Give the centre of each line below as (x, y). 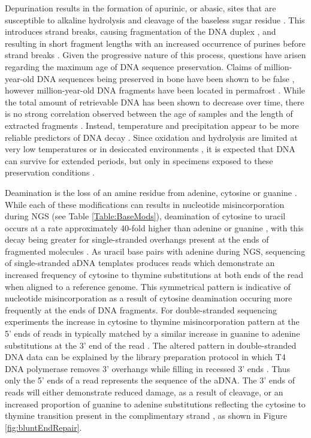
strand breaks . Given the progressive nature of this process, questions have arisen (155, 55)
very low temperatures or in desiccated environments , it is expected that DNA (150, 149)
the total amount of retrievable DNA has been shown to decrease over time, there (155, 102)
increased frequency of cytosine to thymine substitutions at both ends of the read (154, 275)
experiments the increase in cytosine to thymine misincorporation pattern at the (152, 321)
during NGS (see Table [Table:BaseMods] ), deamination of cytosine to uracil (145, 216)
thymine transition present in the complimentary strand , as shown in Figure (146, 416)
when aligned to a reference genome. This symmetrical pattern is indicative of (148, 286)
